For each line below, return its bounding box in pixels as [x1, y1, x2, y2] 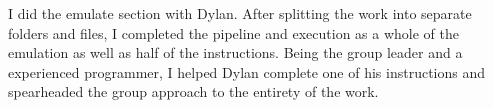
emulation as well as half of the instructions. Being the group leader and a [8, 42, 463, 63]
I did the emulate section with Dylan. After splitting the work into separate [8, 3, 472, 23]
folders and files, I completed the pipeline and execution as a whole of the [8, 22, 459, 43]
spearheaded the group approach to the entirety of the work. [8, 81, 379, 102]
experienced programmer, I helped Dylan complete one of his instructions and [8, 61, 486, 82]
